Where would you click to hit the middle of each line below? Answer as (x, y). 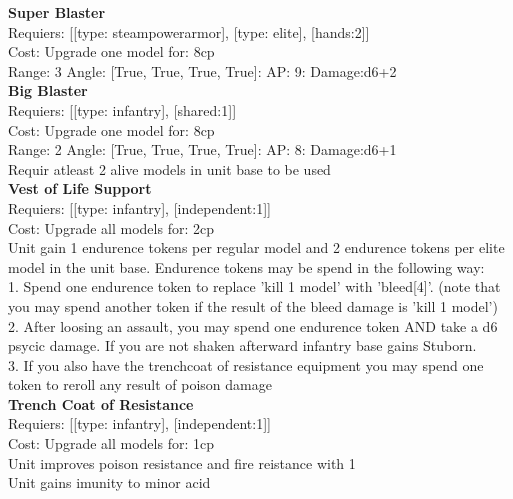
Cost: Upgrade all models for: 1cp (111, 443)
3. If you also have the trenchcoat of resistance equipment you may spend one (246, 364)
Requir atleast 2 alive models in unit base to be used (169, 168)
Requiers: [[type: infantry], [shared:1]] (122, 109)
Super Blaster (57, 12)
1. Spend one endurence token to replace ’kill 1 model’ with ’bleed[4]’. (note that (254, 286)
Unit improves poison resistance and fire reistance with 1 (182, 462)
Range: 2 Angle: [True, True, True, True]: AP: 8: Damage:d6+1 (202, 149)
